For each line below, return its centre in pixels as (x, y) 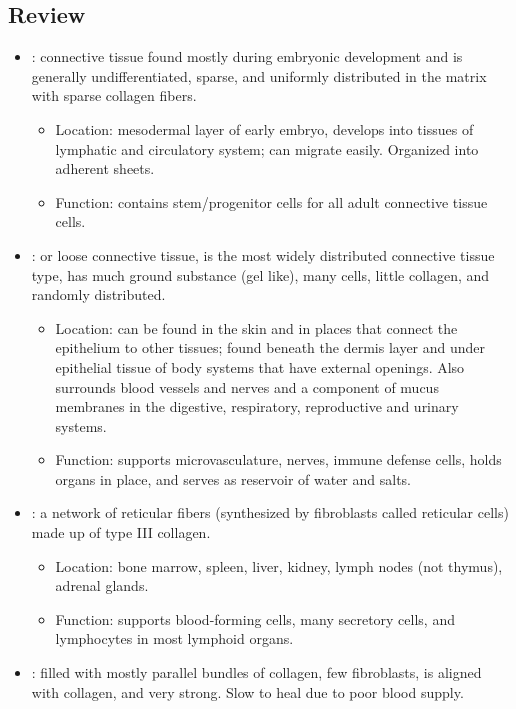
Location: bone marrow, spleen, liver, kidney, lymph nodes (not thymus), (279, 565)
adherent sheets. (105, 168)
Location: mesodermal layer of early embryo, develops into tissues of (264, 128)
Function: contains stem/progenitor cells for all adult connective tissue (271, 201)
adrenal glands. (102, 585)
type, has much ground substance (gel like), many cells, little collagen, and (260, 274)
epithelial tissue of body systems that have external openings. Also (260, 366)
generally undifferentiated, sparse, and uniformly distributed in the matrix (259, 75)
